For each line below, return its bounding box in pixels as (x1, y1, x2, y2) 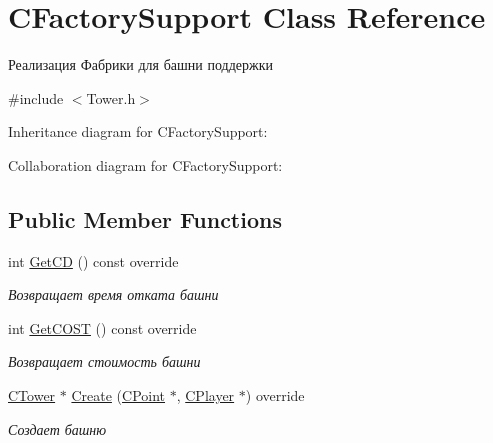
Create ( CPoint (71, 385, 166, 406)
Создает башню (8, 418, 107, 439)
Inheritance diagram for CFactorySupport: (8, 121, 268, 142)
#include (8, 87, 64, 108)
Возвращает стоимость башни (8, 351, 201, 372)
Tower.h (86, 87, 136, 108)
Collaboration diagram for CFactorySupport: (8, 154, 283, 175)
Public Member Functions (8, 203, 282, 234)
